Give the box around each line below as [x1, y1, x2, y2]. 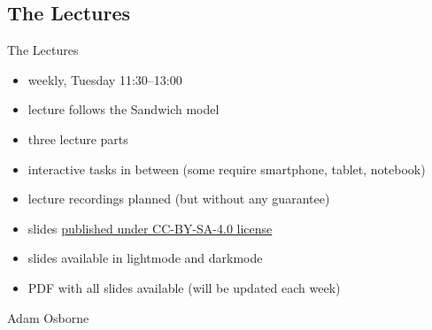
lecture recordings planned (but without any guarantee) [27, 189, 330, 208]
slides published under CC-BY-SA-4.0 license [27, 219, 273, 237]
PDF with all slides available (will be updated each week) [27, 278, 341, 296]
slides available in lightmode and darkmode [27, 249, 263, 267]
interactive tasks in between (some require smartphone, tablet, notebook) [27, 159, 426, 178]
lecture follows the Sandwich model [27, 100, 220, 119]
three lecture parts [27, 129, 128, 148]
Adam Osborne [7, 308, 89, 326]
